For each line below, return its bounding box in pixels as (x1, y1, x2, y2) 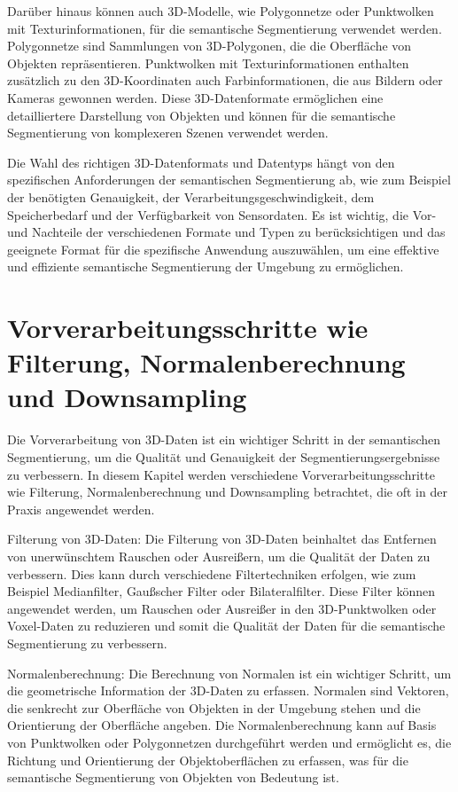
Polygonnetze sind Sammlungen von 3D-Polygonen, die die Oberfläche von (7, 36, 412, 55)
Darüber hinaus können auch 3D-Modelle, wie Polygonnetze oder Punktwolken (7, 2, 434, 20)
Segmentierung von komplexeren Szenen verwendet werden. (7, 123, 329, 142)
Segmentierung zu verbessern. (7, 633, 167, 652)
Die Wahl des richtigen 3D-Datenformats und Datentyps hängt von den (7, 153, 395, 171)
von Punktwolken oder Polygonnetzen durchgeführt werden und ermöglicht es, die (7, 733, 452, 751)
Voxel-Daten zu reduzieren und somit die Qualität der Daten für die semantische (7, 616, 446, 635)
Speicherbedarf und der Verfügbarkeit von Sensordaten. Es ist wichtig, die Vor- (7, 205, 437, 223)
